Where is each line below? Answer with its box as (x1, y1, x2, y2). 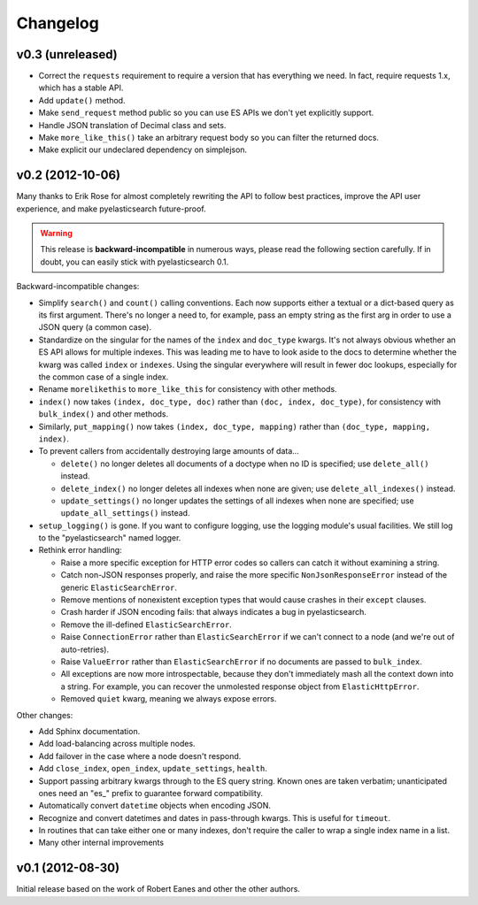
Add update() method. (38, 95, 126, 105)
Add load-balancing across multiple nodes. (38, 739, 196, 749)
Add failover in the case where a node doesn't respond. (38, 750, 242, 761)
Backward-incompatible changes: (16, 281, 140, 292)
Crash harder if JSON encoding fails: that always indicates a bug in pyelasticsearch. (60, 607, 366, 617)
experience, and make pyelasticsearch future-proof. (16, 203, 207, 214)
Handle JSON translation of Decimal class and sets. (38, 119, 227, 130)
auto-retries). (60, 644, 110, 655)
